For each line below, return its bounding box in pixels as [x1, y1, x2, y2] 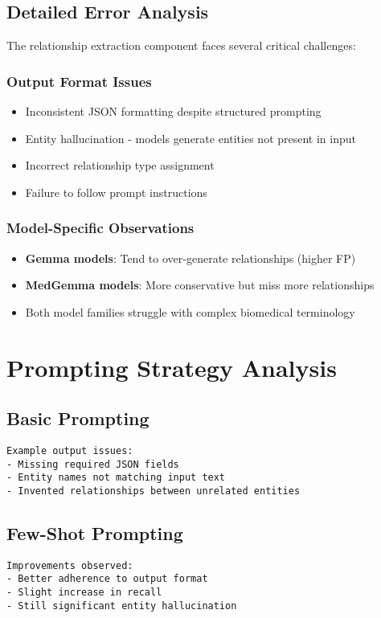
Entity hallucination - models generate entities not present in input [25, 129, 356, 146]
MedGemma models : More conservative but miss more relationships [25, 276, 375, 293]
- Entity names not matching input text [6, 472, 226, 484]
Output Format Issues [6, 71, 152, 91]
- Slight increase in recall [6, 587, 162, 599]
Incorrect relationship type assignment [25, 157, 215, 174]
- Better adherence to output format [6, 573, 208, 585]
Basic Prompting [6, 406, 150, 431]
